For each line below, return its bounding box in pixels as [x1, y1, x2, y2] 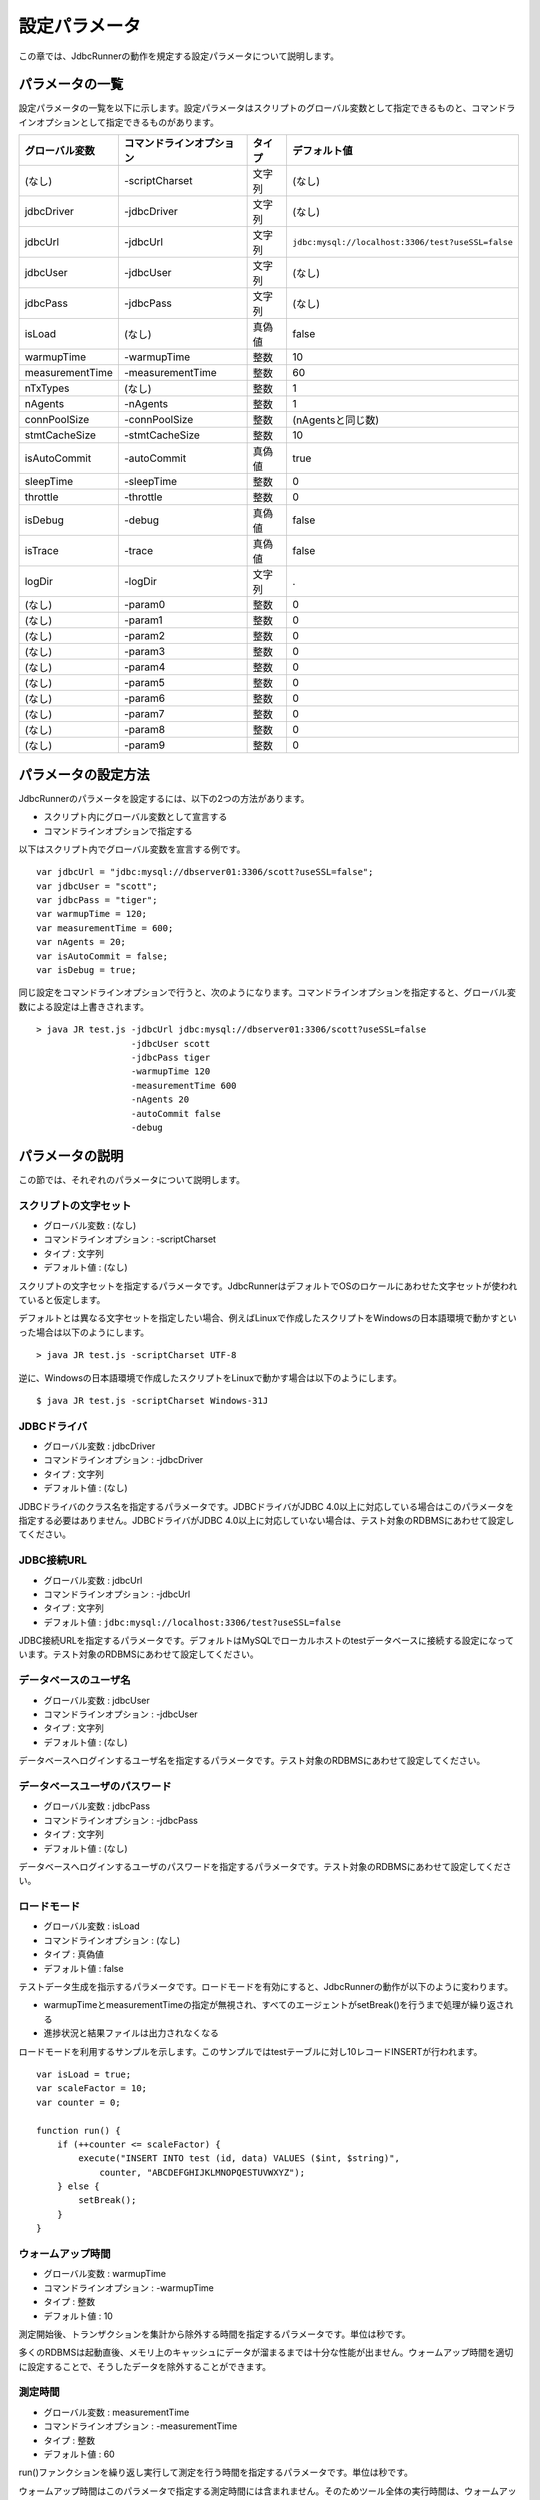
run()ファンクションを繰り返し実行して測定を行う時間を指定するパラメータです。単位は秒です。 [18, 2466, 414, 2479]
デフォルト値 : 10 [43, 2310, 114, 2322]
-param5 [123, 676, 165, 690]
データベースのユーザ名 [18, 1673, 131, 1687]
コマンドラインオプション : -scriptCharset [43, 1233, 217, 1245]
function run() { [36, 2125, 121, 2136]
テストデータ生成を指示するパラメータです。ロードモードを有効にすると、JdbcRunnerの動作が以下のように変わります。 [18, 1980, 514, 1992]
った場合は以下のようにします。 [18, 1326, 150, 1338]
